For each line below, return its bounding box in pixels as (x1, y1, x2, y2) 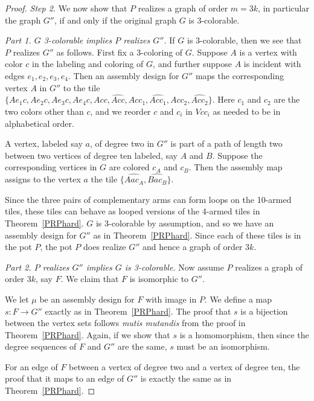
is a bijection (240, 304, 288, 317)
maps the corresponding (195, 69, 284, 82)
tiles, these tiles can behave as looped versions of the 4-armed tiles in (5, 205, 260, 217)
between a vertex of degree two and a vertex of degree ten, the (69, 360, 300, 373)
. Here (212, 93, 235, 106)
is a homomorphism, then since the (179, 328, 309, 341)
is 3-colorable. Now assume (124, 260, 224, 273)
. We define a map (204, 292, 272, 305)
